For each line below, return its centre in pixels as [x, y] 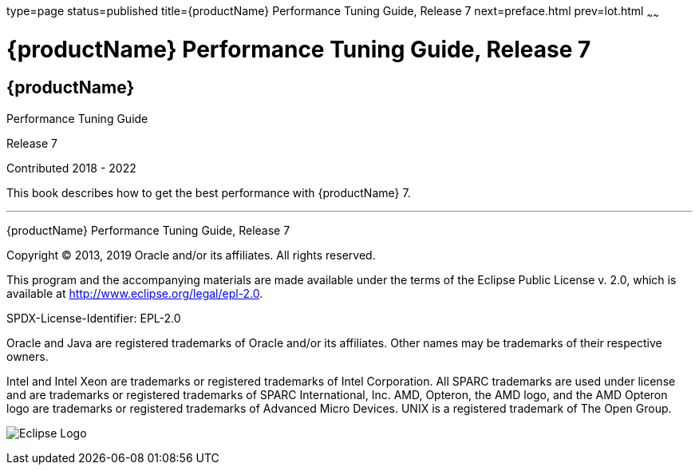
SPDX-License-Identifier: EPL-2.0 [94, 318]
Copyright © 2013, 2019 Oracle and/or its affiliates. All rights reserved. [191, 255]
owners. [28, 356]
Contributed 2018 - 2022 [71, 168]
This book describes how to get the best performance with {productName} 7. [209, 192]
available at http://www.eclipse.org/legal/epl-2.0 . [135, 293]
